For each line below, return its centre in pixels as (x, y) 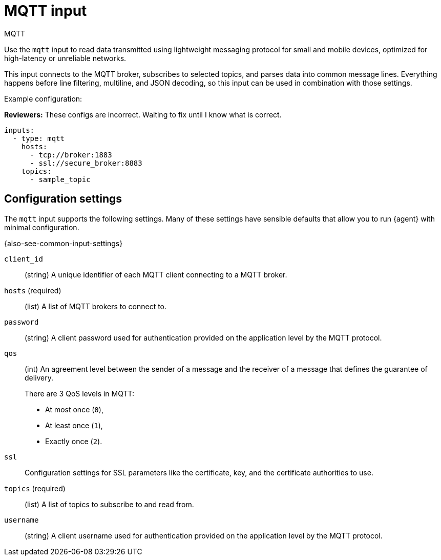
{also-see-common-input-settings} (64, 243)
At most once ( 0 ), (74, 409)
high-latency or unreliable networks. (65, 58)
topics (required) (35, 488)
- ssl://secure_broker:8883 (86, 163)
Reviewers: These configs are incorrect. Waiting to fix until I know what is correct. (143, 114)
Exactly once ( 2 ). (74, 441)
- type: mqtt (39, 138)
